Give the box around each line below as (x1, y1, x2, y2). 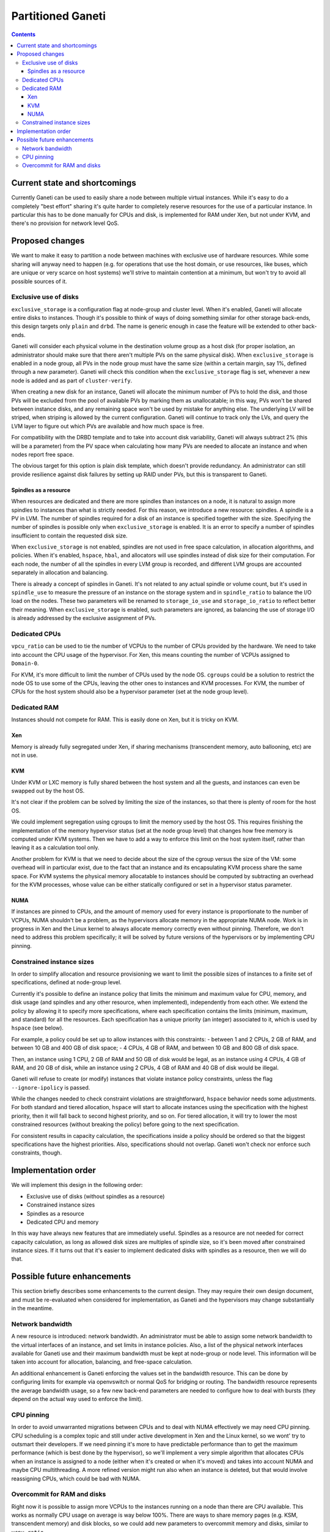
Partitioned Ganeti (11, 9, 106, 23)
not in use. (11, 751, 38, 759)
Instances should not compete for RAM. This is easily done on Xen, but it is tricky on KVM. (11, 716, 239, 723)
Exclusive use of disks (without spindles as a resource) (26, 1193, 165, 1200)
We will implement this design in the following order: (11, 1181, 143, 1189)
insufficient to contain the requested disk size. (11, 532, 128, 539)
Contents (11, 31, 36, 38)
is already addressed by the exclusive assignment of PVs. (11, 615, 156, 622)
